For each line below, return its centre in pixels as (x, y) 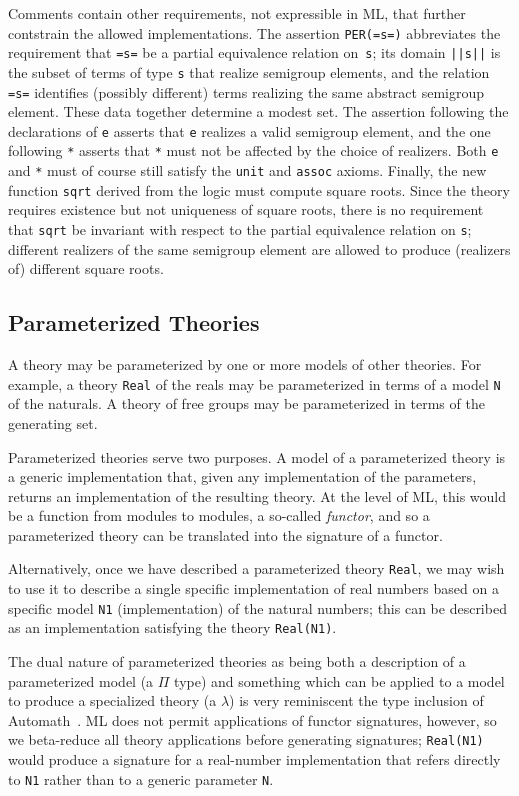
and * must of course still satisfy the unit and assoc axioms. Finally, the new (247, 170)
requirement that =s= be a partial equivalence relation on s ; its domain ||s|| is (254, 52)
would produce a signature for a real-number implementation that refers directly (254, 759)
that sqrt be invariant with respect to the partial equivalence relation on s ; (240, 229)
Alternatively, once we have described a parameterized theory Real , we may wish (256, 568)
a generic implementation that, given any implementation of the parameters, (242, 476)
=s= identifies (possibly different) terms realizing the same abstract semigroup (246, 91)
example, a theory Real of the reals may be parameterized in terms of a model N (254, 383)
